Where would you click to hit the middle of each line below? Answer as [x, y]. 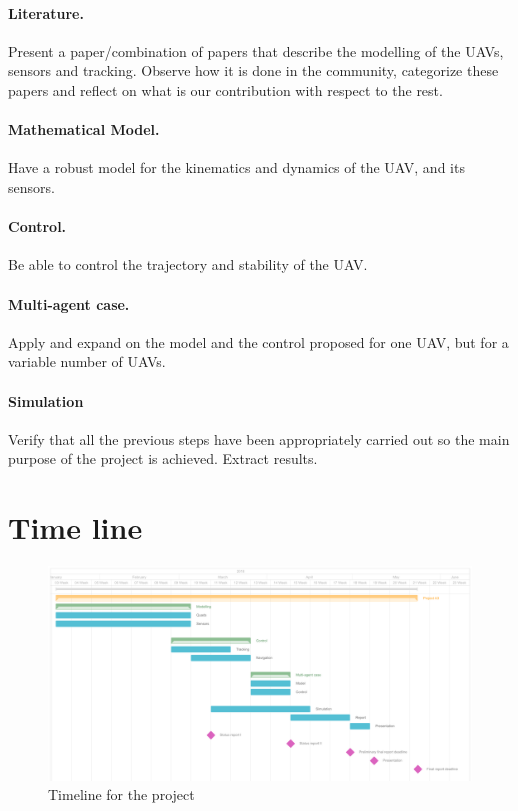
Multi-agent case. [69, 303]
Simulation [46, 400]
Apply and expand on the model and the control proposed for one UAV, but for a [258, 341]
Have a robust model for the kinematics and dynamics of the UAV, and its [236, 167]
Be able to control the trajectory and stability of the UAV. [188, 264]
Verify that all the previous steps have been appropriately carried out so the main [259, 438]
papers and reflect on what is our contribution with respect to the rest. [225, 89]
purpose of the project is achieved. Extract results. [163, 458]
